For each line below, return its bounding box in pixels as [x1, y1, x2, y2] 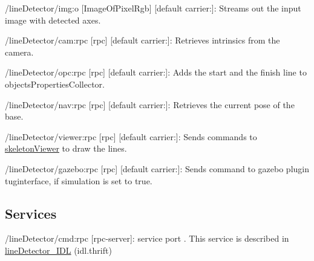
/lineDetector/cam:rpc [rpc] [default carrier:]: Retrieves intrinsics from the [5, 34, 280, 47]
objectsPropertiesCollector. [5, 77, 105, 90]
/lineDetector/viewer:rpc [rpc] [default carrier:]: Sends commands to [5, 130, 257, 143]
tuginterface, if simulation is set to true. [5, 174, 152, 187]
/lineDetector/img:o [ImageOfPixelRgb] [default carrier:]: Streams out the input [5, 2, 301, 14]
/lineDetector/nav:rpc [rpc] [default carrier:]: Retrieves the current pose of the [5, 98, 295, 111]
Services [5, 204, 57, 222]
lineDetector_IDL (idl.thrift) [5, 243, 112, 256]
